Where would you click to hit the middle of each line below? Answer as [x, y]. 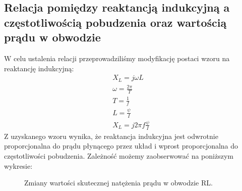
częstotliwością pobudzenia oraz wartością [115, 22]
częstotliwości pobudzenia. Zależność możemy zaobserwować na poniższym [119, 155]
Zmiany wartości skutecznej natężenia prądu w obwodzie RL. [118, 183]
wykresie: [18, 165]
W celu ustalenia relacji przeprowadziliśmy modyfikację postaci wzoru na [117, 58]
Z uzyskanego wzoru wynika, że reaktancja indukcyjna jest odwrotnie [111, 136]
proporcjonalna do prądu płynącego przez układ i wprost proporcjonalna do [121, 146]
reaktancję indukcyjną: [39, 68]
